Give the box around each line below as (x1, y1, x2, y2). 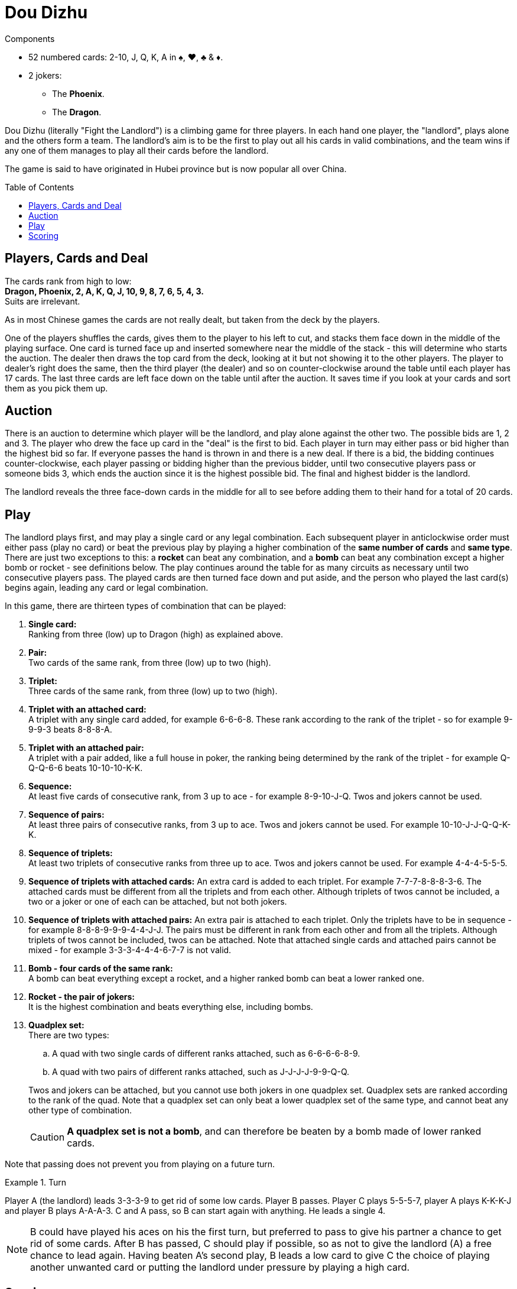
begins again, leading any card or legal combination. (5, 582, 209, 593)
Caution (30, 1131, 65, 1144)
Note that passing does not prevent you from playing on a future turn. (5, 1159, 275, 1170)
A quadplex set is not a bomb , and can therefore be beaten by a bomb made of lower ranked (67, 1125, 482, 1138)
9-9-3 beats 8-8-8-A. (28, 724, 112, 735)
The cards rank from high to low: (5, 276, 132, 286)
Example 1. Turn (5, 1177, 66, 1188)
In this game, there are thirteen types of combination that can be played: (5, 601, 286, 611)
